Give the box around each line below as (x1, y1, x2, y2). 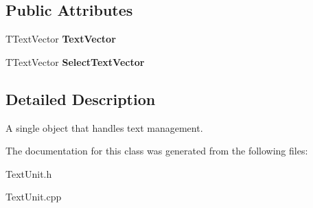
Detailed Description (5, 88, 156, 109)
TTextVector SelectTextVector (5, 54, 145, 69)
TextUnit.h (5, 166, 52, 181)
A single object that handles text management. (5, 120, 203, 135)
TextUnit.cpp (5, 189, 62, 204)
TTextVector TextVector (5, 32, 116, 46)
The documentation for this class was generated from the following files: (5, 143, 308, 158)
